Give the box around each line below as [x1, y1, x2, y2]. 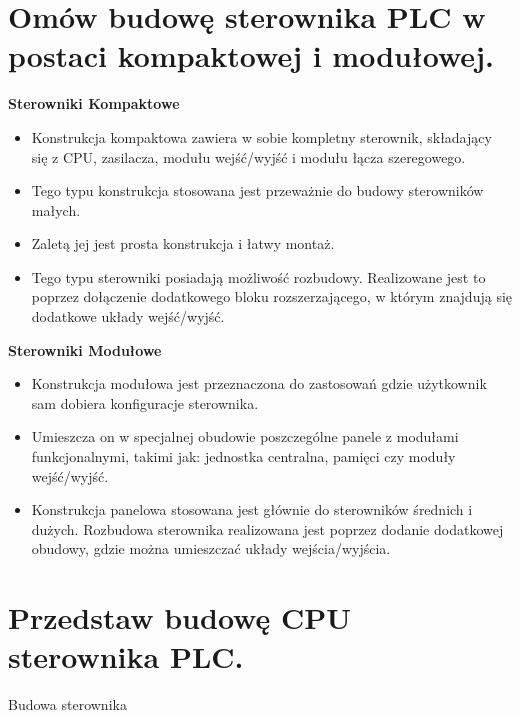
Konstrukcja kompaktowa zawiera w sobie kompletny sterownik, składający [31, 126, 492, 147]
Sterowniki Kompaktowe [8, 93, 180, 114]
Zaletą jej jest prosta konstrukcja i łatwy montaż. [31, 233, 335, 254]
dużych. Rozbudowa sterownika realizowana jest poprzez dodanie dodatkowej [31, 518, 504, 539]
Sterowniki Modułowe [8, 339, 162, 360]
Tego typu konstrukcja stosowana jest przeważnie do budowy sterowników [31, 180, 484, 201]
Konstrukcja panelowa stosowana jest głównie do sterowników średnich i [31, 499, 473, 520]
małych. [31, 199, 81, 220]
